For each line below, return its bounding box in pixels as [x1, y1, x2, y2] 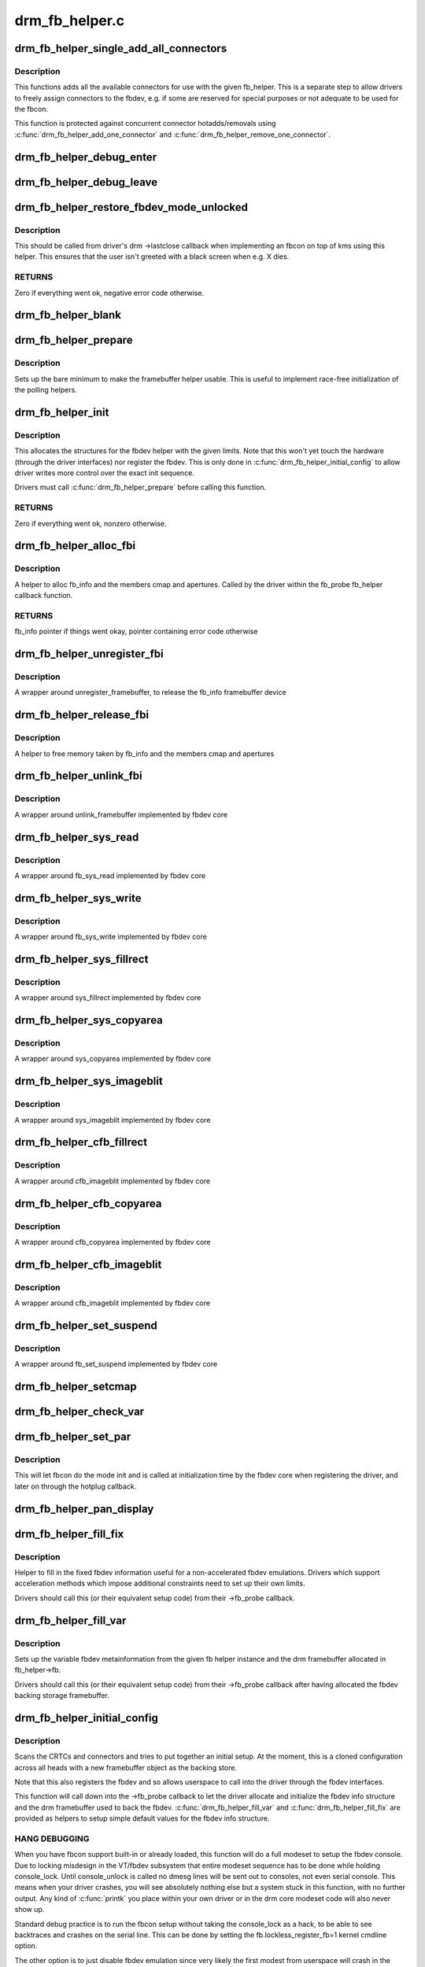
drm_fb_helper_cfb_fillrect [14, 1135, 148, 1149]
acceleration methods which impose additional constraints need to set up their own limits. [14, 1578, 306, 1589]
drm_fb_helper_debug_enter [14, 150, 157, 164]
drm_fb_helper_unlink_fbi [14, 769, 143, 783]
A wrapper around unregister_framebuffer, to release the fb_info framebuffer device [14, 688, 286, 697]
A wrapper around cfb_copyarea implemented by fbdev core [14, 1237, 211, 1246]
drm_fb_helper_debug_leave [14, 175, 157, 189]
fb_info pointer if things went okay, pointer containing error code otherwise [14, 626, 258, 637]
